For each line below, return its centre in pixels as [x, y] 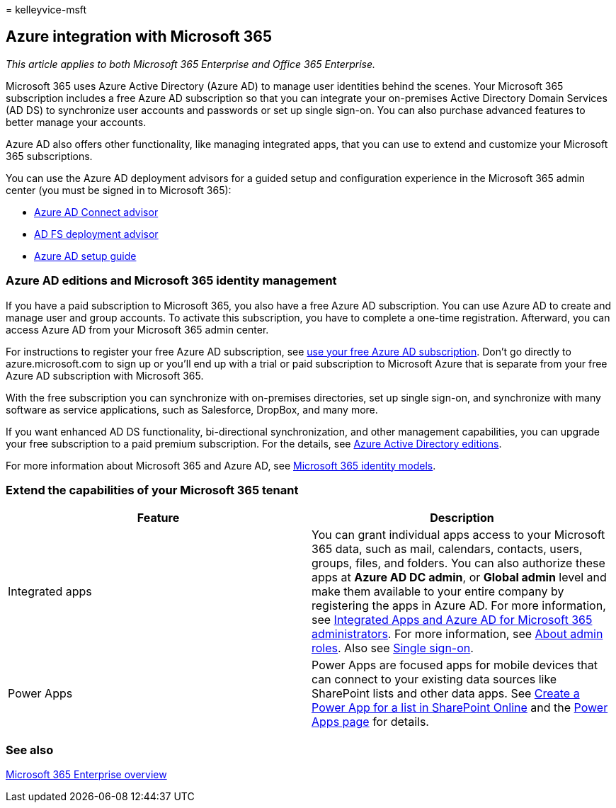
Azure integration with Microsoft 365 [139, 37]
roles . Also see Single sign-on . [393, 648]
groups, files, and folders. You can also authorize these [458, 563]
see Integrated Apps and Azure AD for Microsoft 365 [452, 620]
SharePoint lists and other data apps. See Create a [446, 694]
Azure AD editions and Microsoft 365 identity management [171, 281]
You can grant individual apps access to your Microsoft [458, 535]
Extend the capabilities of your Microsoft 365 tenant [152, 490]
